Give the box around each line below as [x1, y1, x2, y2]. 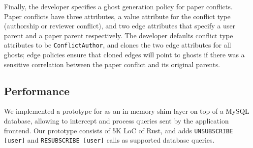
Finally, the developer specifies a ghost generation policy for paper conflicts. [4, 1, 233, 11]
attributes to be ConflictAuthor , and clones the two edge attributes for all [4, 40, 231, 50]
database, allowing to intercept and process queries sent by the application [4, 116, 229, 126]
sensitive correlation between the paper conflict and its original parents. [4, 59, 220, 69]
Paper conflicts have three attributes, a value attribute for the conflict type [4, 11, 231, 21]
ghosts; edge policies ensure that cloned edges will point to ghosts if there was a [4, 49, 245, 60]
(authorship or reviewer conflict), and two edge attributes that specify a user [4, 21, 235, 31]
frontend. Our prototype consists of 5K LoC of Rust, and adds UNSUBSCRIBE [4, 125, 233, 135]
